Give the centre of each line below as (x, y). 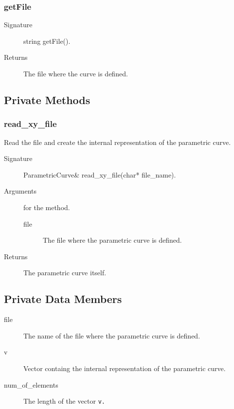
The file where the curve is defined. (76, 73)
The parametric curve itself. (65, 273)
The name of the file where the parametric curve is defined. (112, 335)
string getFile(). (47, 41)
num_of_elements (31, 384)
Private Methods (47, 99)
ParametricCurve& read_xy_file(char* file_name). (100, 174)
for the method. (47, 207)
